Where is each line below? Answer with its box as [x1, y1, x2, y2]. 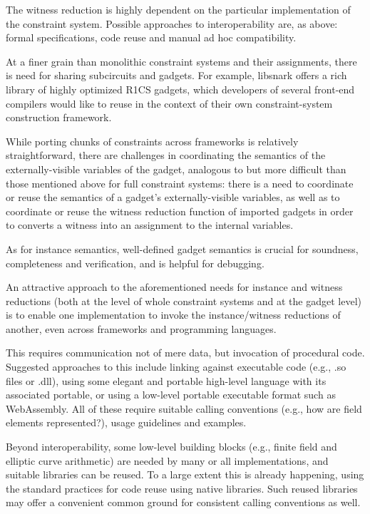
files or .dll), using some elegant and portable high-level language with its [6, 373, 327, 388]
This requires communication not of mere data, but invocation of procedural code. [6, 345, 365, 360]
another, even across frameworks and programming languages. [6, 321, 277, 336]
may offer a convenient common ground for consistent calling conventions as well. [6, 495, 361, 510]
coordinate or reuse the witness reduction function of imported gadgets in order [6, 203, 354, 218]
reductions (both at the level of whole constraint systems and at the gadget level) [6, 293, 361, 308]
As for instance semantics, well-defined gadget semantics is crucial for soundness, [6, 241, 359, 256]
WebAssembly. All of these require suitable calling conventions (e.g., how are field [6, 401, 362, 416]
